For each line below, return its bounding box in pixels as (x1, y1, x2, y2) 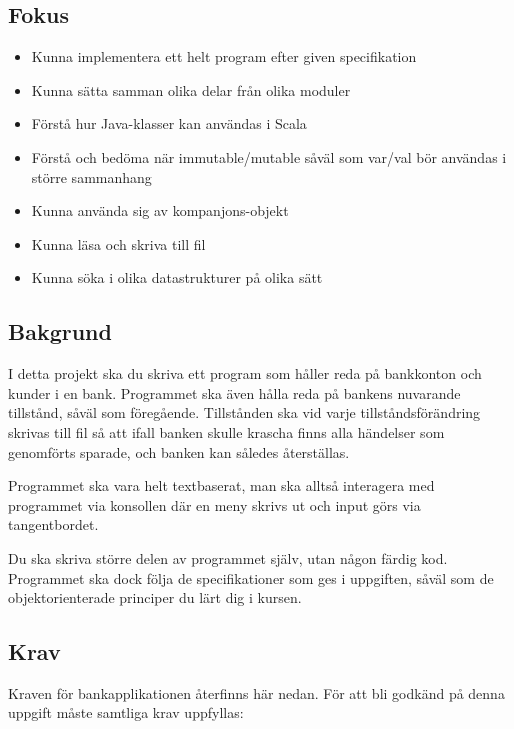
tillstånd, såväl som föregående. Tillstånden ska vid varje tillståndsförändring (8, 402, 481, 423)
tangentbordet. (8, 514, 99, 535)
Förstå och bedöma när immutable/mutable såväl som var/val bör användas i (31, 146, 507, 167)
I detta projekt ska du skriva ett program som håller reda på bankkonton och (8, 363, 482, 384)
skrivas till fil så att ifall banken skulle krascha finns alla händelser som (8, 421, 445, 442)
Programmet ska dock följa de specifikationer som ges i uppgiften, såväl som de (8, 567, 494, 588)
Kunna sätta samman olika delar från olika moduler (31, 79, 351, 100)
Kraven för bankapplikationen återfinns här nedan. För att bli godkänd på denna (8, 682, 505, 703)
